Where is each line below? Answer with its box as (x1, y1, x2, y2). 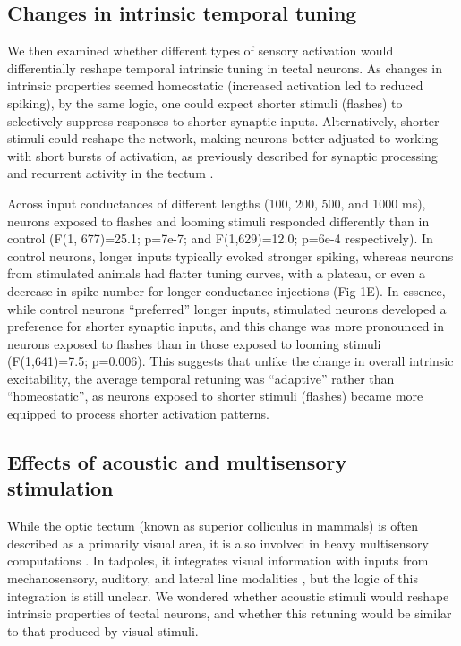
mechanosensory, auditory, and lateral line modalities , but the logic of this (7, 569, 418, 588)
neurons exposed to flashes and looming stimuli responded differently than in (7, 211, 430, 230)
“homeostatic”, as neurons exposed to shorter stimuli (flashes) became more (7, 387, 423, 405)
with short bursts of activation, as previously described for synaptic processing (7, 146, 438, 165)
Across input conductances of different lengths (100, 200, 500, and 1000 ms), (7, 193, 426, 212)
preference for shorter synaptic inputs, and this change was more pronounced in (7, 317, 444, 336)
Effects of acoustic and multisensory (7, 448, 347, 476)
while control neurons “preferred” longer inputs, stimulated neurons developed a (7, 299, 447, 318)
